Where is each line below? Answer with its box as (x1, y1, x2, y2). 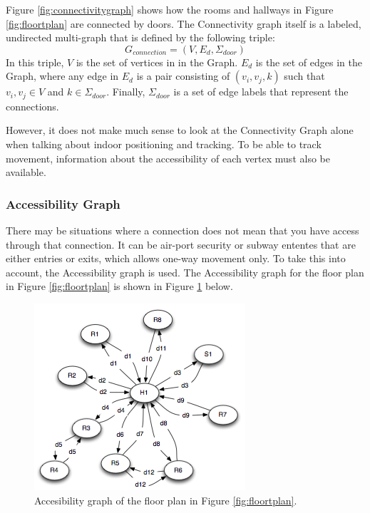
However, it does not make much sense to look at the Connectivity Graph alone (6, 123, 354, 138)
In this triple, (6, 54, 64, 69)
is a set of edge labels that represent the (173, 84, 349, 99)
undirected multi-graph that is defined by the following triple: (6, 30, 275, 45)
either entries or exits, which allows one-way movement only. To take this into (6, 251, 346, 266)
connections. (6, 98, 59, 113)
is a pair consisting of (136, 68, 230, 83)
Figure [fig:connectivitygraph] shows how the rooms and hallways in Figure (6, 2, 334, 16)
